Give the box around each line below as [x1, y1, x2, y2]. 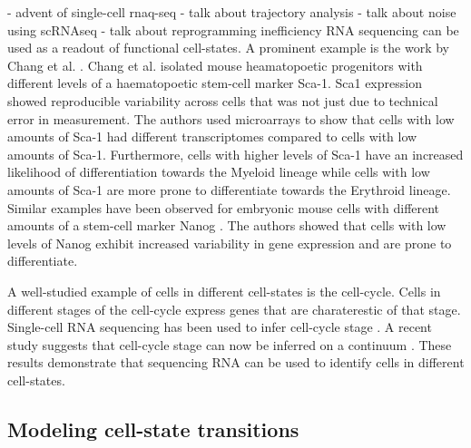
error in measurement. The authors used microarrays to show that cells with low [7, 109, 455, 128]
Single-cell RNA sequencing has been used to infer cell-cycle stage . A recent [7, 317, 432, 336]
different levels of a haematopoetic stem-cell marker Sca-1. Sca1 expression [7, 73, 422, 93]
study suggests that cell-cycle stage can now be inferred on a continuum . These [7, 335, 452, 354]
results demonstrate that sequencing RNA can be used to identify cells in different [7, 353, 465, 372]
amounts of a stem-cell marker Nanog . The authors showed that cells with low [7, 216, 446, 235]
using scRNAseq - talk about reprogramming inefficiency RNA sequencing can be [7, 20, 459, 39]
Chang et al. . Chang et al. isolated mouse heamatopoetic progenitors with [7, 55, 423, 74]
